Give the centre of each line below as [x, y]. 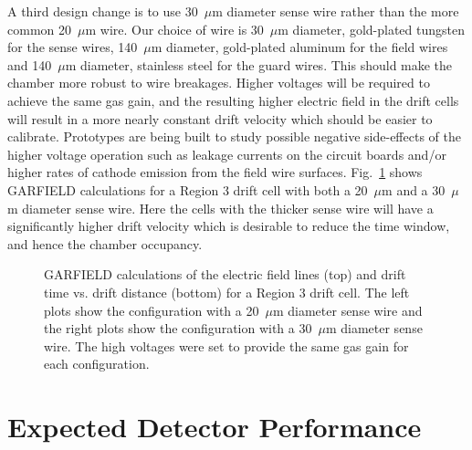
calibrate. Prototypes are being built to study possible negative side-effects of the [234, 136]
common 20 [39, 29]
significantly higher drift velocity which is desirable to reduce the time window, [229, 226]
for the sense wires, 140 [73, 47]
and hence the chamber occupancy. [105, 243]
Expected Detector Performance [215, 427]
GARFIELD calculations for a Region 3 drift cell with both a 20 [188, 189]
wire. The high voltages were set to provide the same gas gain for [226, 345]
